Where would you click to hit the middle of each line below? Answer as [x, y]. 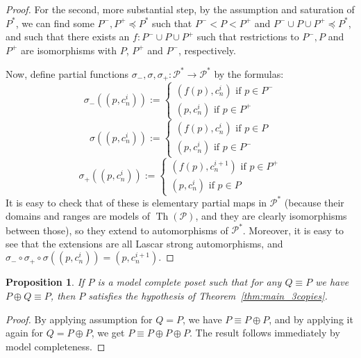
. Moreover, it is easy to [293, 230]
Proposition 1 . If [45, 282]
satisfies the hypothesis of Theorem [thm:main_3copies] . [208, 295]
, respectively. [207, 50]
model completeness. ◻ [56, 346]
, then [63, 295]
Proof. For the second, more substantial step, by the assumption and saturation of [180, 9]
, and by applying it [311, 319]
